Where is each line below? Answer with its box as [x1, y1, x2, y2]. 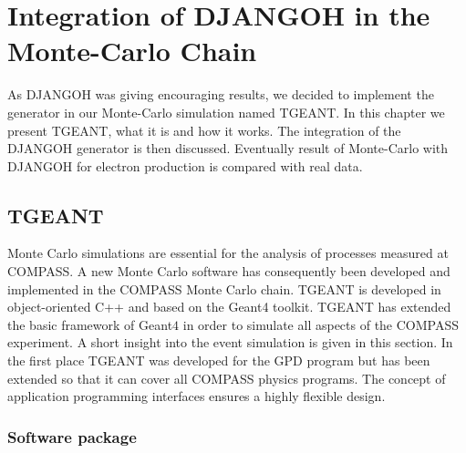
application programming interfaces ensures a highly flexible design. [7, 386, 386, 406]
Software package [7, 425, 137, 448]
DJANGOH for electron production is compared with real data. [7, 156, 363, 175]
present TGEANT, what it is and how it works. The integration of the [7, 120, 401, 139]
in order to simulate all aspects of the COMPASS [182, 314, 460, 334]
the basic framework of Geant [7, 314, 173, 334]
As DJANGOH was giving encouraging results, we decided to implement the [7, 85, 434, 104]
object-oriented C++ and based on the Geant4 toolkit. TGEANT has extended [7, 297, 451, 316]
